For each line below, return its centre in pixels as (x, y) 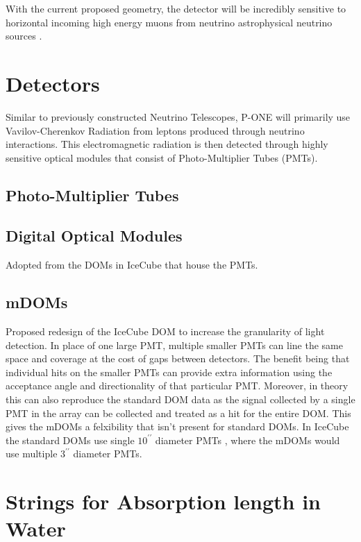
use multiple (32, 454)
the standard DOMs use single (70, 440)
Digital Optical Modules (94, 236)
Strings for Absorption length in (163, 501)
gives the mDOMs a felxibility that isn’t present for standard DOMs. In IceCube (177, 426)
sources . (24, 36)
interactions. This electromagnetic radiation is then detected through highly (167, 144)
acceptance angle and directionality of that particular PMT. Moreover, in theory (177, 386)
